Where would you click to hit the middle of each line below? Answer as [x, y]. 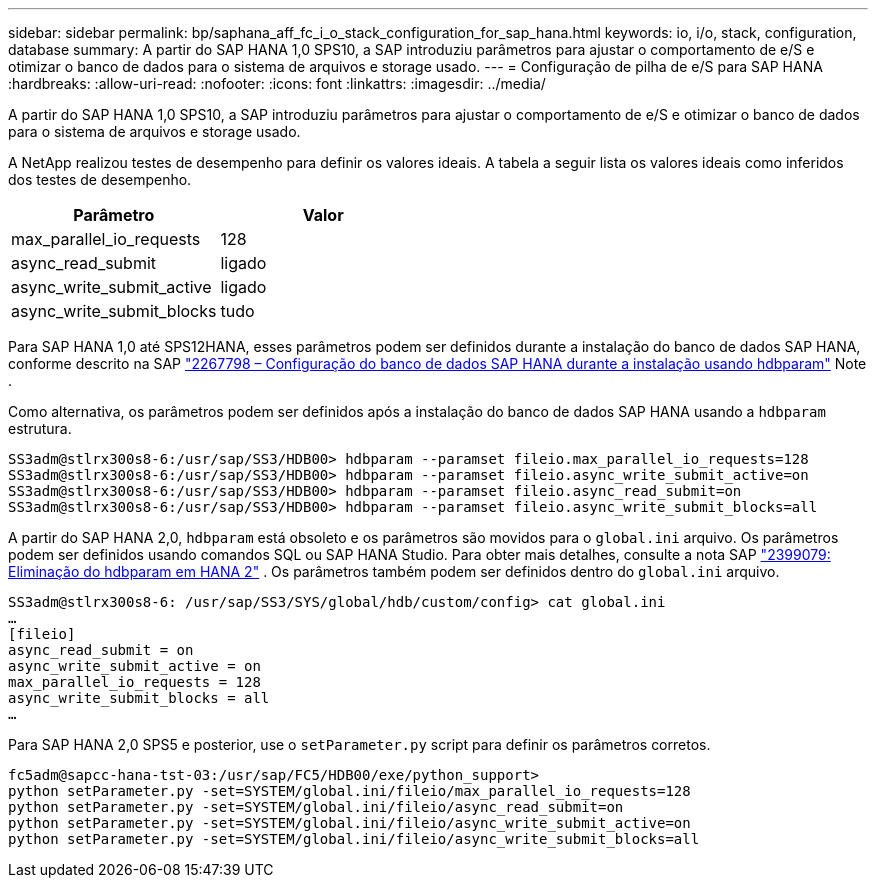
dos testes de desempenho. [100, 179]
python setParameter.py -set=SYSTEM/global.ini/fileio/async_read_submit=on [316, 807]
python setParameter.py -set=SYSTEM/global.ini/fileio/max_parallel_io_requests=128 [349, 791]
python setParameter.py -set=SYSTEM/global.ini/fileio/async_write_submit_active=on [349, 823]
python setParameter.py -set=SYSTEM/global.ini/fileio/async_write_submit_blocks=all [354, 839]
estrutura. [40, 428]
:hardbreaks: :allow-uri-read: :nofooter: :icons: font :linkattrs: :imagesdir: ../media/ [277, 83]
